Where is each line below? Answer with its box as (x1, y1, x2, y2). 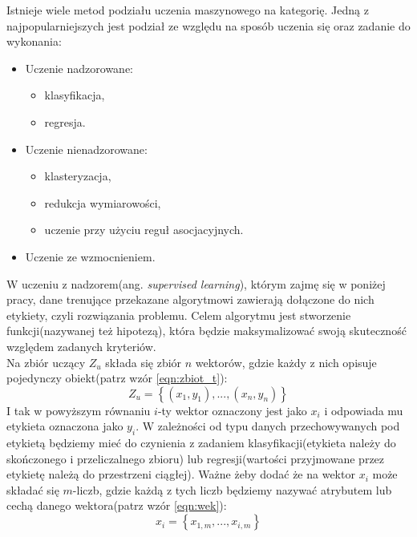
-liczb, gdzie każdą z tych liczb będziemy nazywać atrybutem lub (72, 481, 392, 498)
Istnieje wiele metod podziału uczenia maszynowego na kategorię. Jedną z (6, 2, 369, 18)
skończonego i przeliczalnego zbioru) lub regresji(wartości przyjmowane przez (6, 450, 385, 466)
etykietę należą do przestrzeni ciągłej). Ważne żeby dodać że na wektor (6, 466, 355, 482)
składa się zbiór (105, 353, 182, 370)
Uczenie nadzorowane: (25, 59, 133, 76)
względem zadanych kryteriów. (6, 337, 156, 354)
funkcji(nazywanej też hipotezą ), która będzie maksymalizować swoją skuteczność (6, 322, 407, 339)
